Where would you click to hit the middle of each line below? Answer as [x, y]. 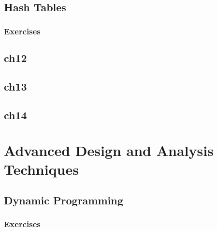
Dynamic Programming [64, 200]
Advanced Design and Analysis [109, 150]
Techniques [41, 169]
